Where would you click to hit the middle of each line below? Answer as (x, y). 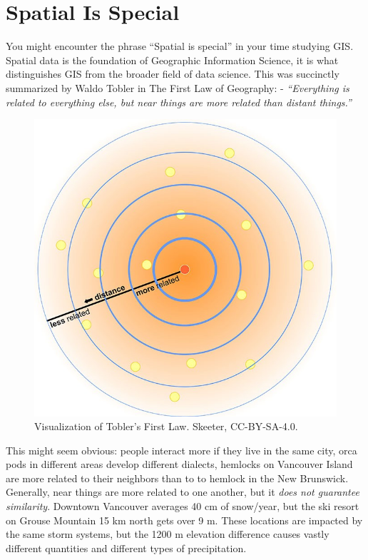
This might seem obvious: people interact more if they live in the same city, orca (182, 450)
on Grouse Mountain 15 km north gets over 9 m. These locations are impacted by (184, 520)
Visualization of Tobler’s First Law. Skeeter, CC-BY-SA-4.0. (166, 426)
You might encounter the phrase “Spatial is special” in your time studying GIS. (180, 46)
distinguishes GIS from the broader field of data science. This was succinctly (173, 74)
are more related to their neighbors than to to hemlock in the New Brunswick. (177, 478)
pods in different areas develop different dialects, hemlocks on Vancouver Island (179, 464)
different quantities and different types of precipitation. (126, 548)
